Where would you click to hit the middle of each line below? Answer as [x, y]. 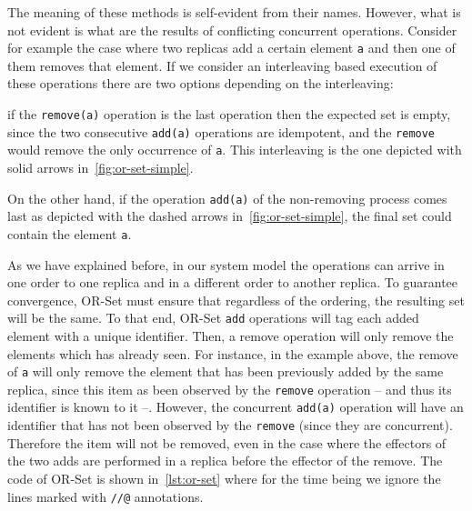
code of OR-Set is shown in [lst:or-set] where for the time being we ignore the [224, 478]
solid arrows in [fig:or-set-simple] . [100, 167]
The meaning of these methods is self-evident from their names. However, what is [234, 12]
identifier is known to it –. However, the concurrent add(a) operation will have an [236, 407]
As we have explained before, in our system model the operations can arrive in [226, 264]
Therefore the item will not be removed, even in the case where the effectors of [227, 442]
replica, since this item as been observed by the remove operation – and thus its [230, 389]
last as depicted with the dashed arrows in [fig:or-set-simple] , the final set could [230, 216]
